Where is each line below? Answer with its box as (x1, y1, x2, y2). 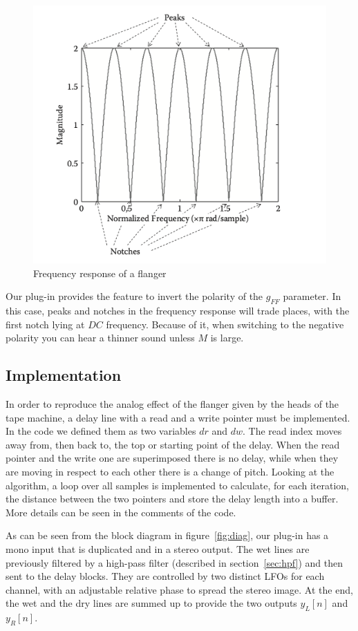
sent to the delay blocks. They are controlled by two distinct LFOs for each (6, 569, 325, 583)
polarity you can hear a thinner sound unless (6, 330, 195, 345)
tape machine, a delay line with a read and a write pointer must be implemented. (6, 410, 350, 424)
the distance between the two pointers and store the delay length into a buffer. (6, 491, 339, 506)
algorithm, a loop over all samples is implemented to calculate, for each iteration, (6, 478, 349, 492)
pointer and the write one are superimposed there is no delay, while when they (6, 451, 339, 465)
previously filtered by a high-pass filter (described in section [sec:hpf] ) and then (6, 555, 343, 569)
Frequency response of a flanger (33, 265, 167, 280)
